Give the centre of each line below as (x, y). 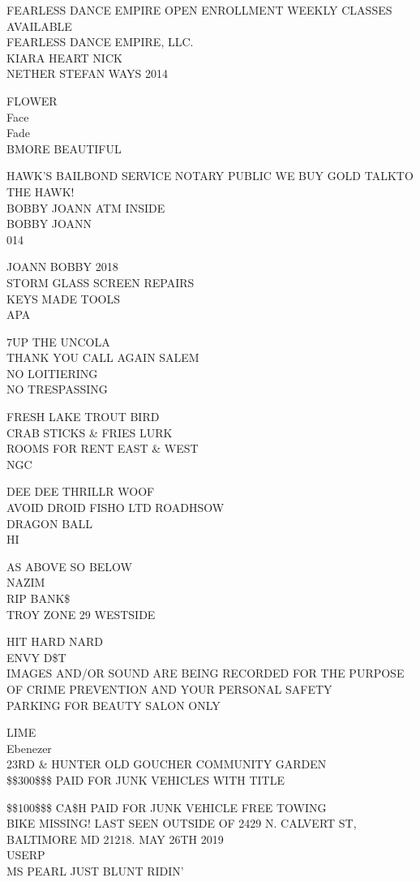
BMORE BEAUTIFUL (64, 148)
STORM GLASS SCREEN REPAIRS (101, 282)
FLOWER (32, 100)
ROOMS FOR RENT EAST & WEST (103, 448)
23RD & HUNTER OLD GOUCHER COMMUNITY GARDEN (167, 764)
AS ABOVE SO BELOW (69, 566)
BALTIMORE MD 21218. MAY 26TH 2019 (115, 839)
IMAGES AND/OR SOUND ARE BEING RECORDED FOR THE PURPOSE (206, 673)
